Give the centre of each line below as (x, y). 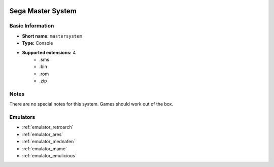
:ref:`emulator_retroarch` (48, 127)
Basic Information (32, 26)
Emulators (22, 117)
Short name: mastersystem (52, 36)
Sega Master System (43, 11)
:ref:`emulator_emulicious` (49, 155)
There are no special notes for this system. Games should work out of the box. (91, 104)
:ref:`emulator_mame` (44, 148)
